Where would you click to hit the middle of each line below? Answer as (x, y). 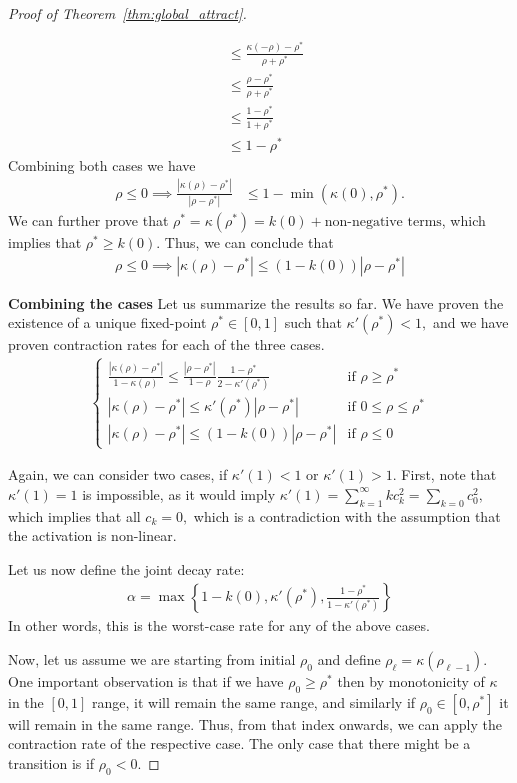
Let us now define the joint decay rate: (126, 568)
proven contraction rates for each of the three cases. (166, 344)
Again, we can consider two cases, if (118, 474)
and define (349, 658)
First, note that (449, 474)
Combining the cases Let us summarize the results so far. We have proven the (256, 302)
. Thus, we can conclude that (245, 242)
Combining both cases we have (102, 164)
